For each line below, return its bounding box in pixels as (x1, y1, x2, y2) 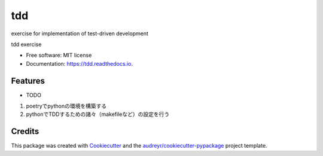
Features (11, 75, 45, 86)
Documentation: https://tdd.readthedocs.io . (26, 60, 133, 67)
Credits (11, 126, 39, 137)
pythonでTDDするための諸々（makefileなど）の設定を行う (26, 111, 170, 118)
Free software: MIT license (26, 51, 92, 59)
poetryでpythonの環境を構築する (26, 102, 107, 110)
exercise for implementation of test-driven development (11, 30, 149, 37)
